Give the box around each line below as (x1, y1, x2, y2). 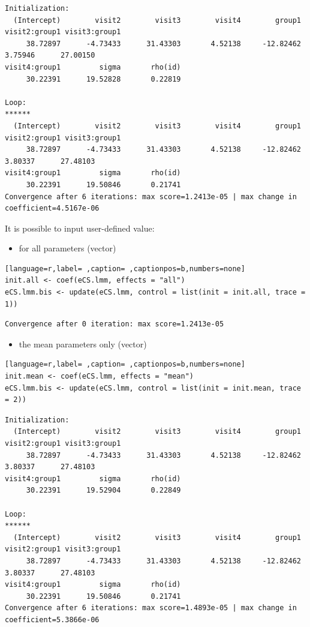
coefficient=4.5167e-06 (5, 204, 100, 213)
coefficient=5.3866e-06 (5, 615, 100, 624)
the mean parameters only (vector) (19, 337, 147, 350)
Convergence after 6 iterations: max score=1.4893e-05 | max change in (5, 604, 297, 613)
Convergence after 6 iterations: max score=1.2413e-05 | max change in (5, 192, 297, 201)
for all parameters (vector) (19, 242, 116, 254)
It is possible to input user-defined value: (5, 221, 155, 234)
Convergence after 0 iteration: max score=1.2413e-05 (5, 320, 224, 329)
